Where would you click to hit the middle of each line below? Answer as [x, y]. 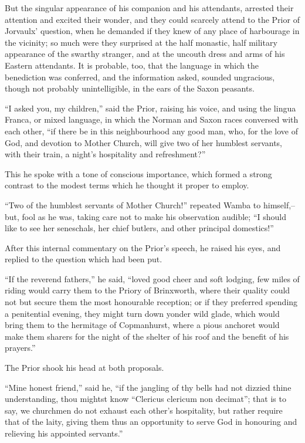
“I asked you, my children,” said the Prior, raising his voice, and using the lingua [150, 108]
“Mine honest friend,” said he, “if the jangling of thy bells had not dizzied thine [148, 387]
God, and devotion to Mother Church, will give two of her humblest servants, [143, 142]
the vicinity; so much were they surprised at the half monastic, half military [141, 42]
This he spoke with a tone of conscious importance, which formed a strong [138, 173]
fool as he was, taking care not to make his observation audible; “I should [154, 216]
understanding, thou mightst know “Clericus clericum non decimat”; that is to [145, 399]
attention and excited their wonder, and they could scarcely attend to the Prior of [152, 19]
